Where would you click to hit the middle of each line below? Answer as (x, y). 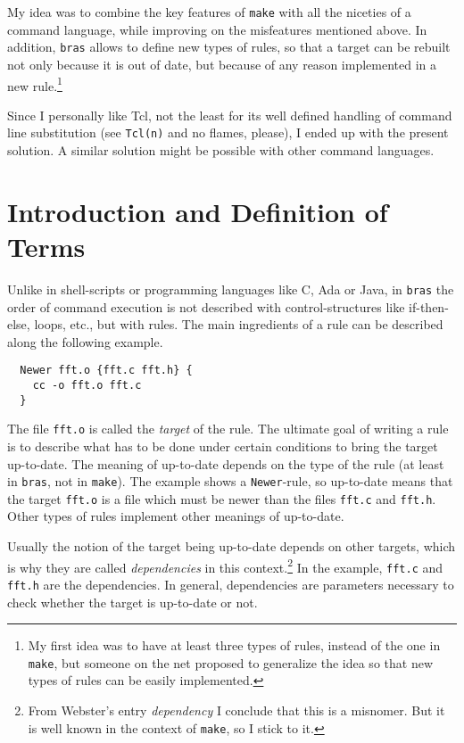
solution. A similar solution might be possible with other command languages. (221, 150)
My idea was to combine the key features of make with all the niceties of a (209, 12)
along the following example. (85, 341)
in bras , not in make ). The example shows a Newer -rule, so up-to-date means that (230, 481)
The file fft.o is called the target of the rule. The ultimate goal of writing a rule (228, 429)
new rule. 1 (35, 84)
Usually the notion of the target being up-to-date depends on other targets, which (232, 546)
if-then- (429, 306)
